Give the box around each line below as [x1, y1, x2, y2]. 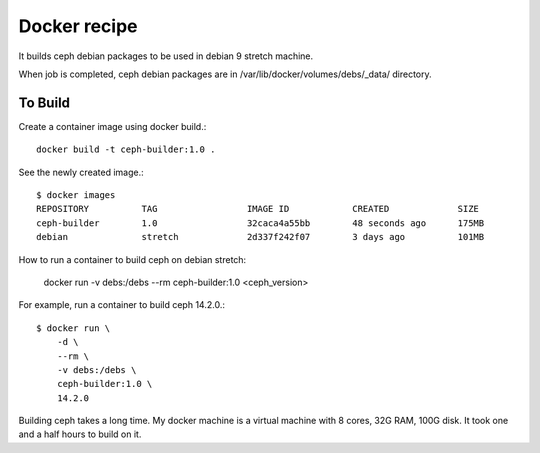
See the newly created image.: [18, 166, 144, 178]
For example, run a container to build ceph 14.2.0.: [18, 299, 225, 311]
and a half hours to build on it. [18, 428, 142, 440]
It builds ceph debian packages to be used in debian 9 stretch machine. [18, 50, 314, 62]
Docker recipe [18, 15, 138, 37]
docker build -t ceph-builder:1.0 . [36, 144, 216, 155]
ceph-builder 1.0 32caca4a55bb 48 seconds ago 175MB [36, 217, 485, 229]
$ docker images [36, 190, 116, 201]
